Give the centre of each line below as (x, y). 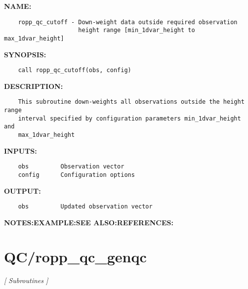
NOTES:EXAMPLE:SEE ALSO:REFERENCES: (89, 222)
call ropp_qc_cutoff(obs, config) (75, 70)
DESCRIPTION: (34, 86)
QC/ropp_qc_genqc (75, 256)
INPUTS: (21, 150)
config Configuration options (76, 175)
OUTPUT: (22, 190)
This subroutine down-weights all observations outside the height (131, 102)
